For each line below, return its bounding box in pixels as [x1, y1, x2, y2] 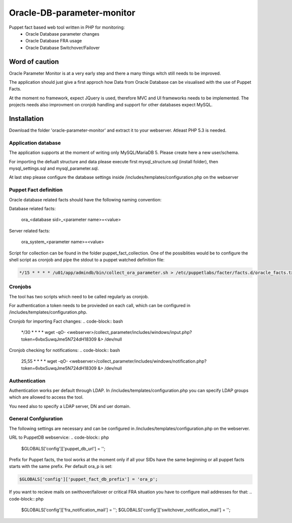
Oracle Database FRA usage [25, 38, 82, 44]
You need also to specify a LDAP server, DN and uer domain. [9, 403, 131, 409]
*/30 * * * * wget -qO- [21, 329, 66, 335]
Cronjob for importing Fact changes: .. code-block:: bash [9, 318, 124, 324]
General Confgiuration [9, 415, 63, 422]
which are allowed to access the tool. [9, 394, 84, 400]
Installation [9, 115, 44, 123]
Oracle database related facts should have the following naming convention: [9, 196, 162, 202]
